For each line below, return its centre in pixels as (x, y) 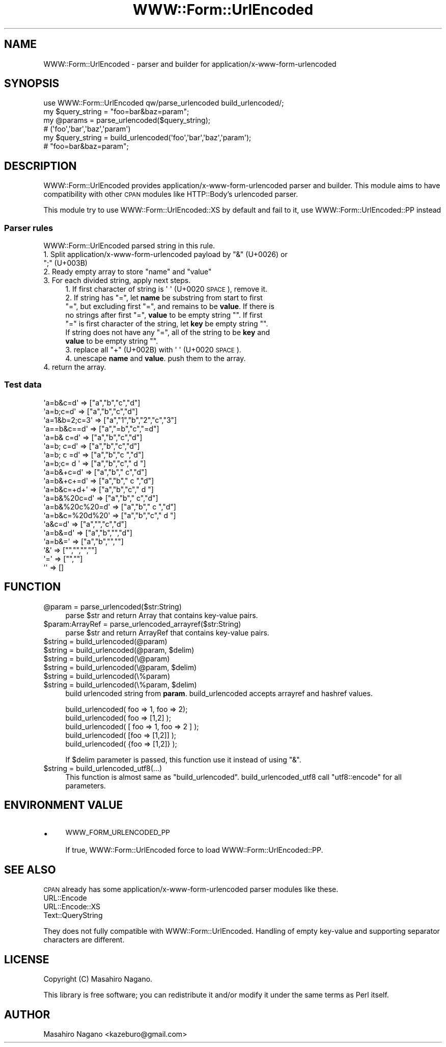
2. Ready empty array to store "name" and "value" (128, 272)
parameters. (86, 785)
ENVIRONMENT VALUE (64, 805)
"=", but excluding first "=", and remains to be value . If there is (170, 307)
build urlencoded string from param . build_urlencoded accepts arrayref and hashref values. (219, 693)
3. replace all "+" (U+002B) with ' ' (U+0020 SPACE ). (153, 350)
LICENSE (27, 959)
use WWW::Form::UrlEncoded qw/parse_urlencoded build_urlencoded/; (164, 103)
